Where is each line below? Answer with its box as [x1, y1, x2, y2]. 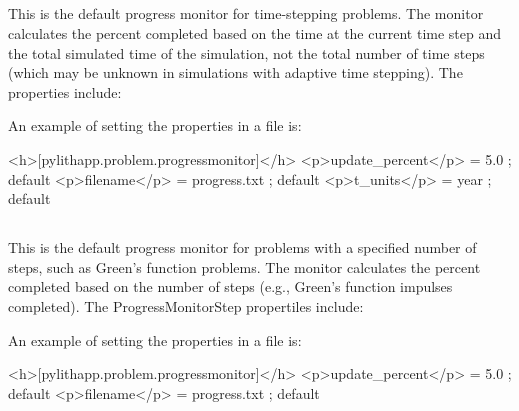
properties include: [8, 81, 122, 102]
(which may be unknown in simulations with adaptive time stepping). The [8, 62, 463, 83]
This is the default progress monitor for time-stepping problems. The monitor [8, 3, 484, 24]
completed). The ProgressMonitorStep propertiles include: [8, 295, 364, 316]
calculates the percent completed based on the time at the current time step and [8, 22, 502, 43]
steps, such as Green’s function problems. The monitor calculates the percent [8, 256, 481, 277]
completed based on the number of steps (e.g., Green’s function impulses [8, 276, 453, 297]
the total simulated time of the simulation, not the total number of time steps [8, 42, 485, 63]
